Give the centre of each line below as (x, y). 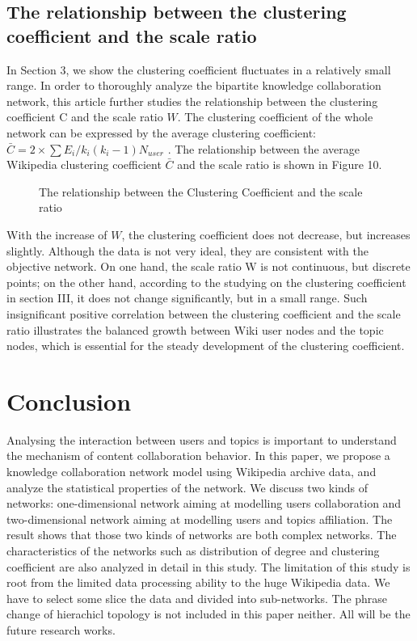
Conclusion (69, 401)
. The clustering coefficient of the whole (275, 117)
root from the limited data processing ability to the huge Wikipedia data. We (198, 582)
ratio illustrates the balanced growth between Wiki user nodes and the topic (195, 329)
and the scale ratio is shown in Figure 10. (280, 164)
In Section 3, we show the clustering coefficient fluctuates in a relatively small (199, 69)
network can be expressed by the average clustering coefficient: (161, 132)
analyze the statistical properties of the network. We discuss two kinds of (187, 487)
